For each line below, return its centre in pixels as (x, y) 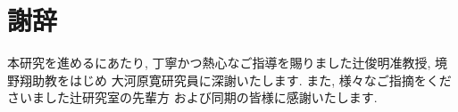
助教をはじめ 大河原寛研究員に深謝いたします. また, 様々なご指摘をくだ (241, 80)
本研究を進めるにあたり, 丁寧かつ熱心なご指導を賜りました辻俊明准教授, (219, 63)
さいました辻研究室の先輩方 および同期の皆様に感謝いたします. (192, 97)
